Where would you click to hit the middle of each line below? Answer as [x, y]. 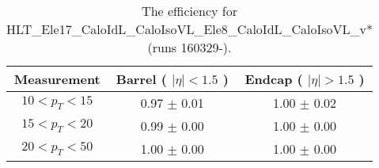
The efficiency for [189, 11]
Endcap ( [274, 79]
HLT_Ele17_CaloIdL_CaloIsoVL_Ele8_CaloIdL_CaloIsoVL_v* [190, 29]
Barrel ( [141, 79]
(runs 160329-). [189, 47]
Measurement [57, 79]
